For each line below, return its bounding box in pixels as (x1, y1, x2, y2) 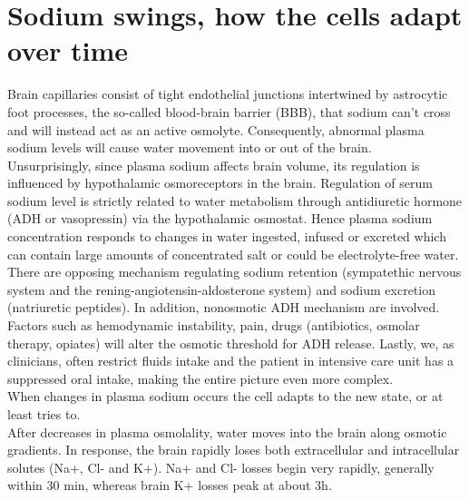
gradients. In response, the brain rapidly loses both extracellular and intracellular (7, 440, 460, 459)
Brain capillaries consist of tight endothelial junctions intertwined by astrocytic (7, 84, 448, 103)
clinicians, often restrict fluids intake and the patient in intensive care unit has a (7, 351, 454, 370)
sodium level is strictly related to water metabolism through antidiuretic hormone (7, 191, 463, 210)
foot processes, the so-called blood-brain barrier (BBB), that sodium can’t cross (7, 102, 451, 121)
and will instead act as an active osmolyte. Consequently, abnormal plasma (7, 120, 425, 139)
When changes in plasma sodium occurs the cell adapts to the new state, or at (7, 387, 444, 406)
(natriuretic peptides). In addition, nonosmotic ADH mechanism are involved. (7, 298, 440, 317)
